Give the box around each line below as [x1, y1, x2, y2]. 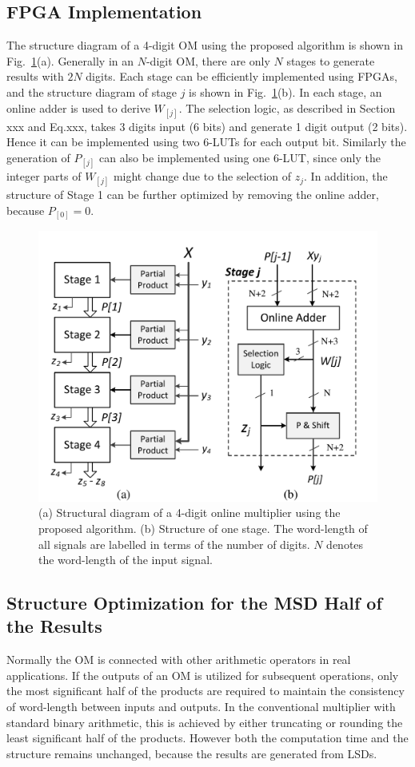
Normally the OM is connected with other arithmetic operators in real [6, 651, 351, 668]
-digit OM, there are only [146, 52, 270, 69]
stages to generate [286, 52, 375, 69]
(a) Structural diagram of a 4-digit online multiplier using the [38, 504, 341, 521]
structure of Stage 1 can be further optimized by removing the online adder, [6, 186, 379, 203]
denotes [326, 535, 364, 552]
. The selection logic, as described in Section [178, 99, 396, 116]
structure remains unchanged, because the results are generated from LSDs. [6, 745, 377, 761]
